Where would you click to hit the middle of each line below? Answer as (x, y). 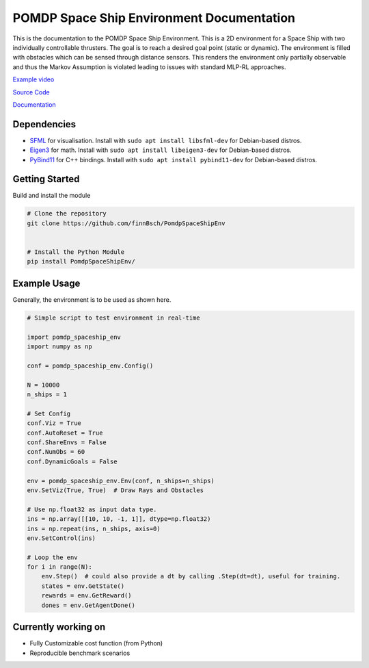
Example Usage (46, 283)
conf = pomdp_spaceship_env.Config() (90, 365)
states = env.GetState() (83, 586)
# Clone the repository (67, 214)
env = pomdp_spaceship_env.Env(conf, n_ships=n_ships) (121, 480)
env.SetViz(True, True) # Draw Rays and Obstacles (115, 490)
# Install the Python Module (76, 252)
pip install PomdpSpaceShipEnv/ (81, 261)
